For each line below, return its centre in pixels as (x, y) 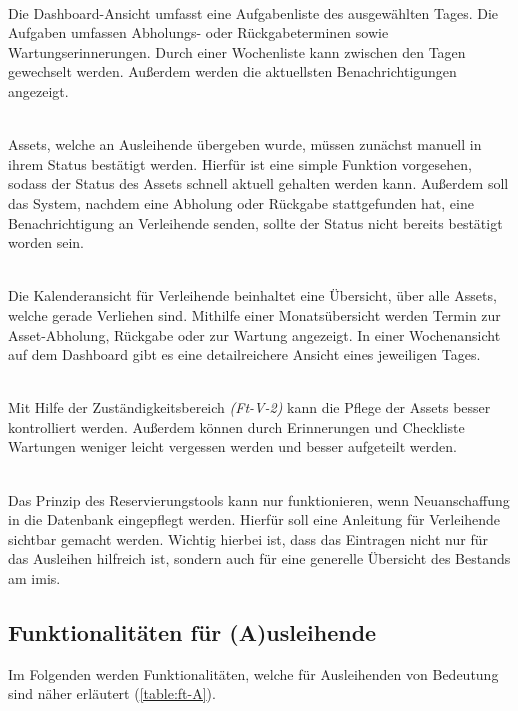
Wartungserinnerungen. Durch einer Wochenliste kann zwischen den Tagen (237, 51)
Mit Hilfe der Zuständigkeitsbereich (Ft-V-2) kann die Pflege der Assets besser (249, 407)
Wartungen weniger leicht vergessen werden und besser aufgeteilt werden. (232, 446)
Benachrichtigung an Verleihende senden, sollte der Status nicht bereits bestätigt (255, 222)
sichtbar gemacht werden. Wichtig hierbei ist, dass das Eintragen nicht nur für (248, 538)
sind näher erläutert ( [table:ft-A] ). (112, 693)
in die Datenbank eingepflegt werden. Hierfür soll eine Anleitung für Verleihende (254, 519)
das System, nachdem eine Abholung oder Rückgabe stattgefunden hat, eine (241, 202)
